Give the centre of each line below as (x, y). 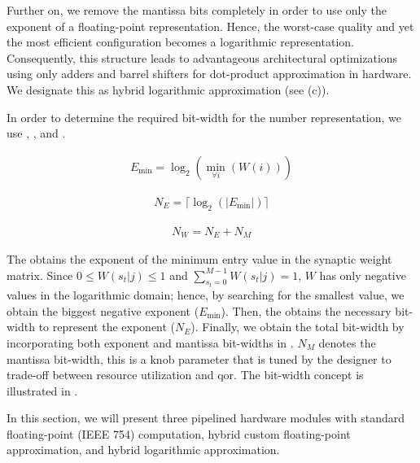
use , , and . (36, 133)
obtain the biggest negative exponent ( (103, 310)
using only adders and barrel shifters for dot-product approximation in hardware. (209, 74)
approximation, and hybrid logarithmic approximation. (143, 450)
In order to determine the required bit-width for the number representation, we (204, 117)
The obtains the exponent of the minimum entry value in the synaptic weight (199, 259)
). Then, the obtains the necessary (306, 310)
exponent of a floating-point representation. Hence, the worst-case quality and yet (210, 26)
